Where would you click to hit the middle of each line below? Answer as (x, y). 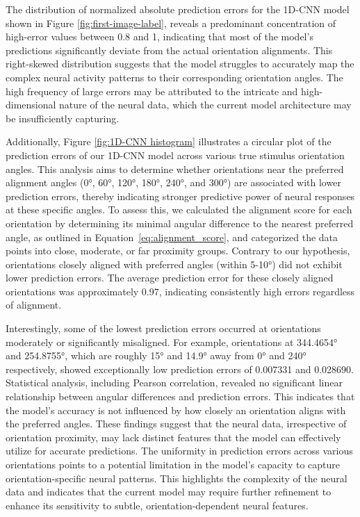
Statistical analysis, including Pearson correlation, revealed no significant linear (174, 383)
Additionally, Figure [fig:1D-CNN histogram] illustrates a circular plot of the (169, 141)
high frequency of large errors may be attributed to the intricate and (152, 91)
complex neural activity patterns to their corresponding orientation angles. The (174, 77)
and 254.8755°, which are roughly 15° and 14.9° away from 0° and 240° (156, 355)
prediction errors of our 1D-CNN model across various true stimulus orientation (175, 155)
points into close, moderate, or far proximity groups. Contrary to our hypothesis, (178, 251)
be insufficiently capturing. (63, 118)
